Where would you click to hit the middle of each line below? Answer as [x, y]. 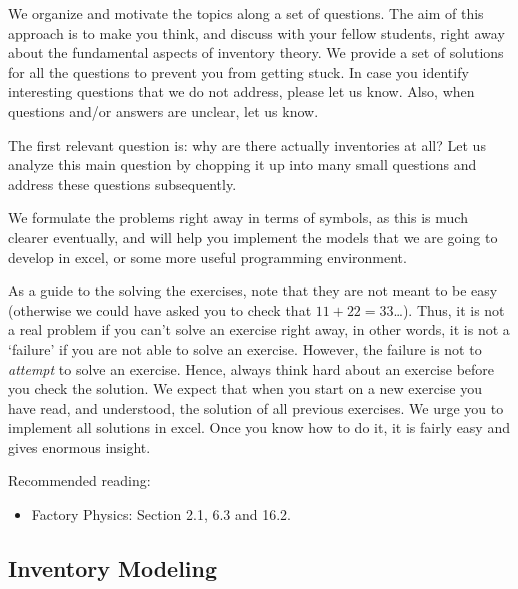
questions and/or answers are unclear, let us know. [163, 110]
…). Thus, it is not [449, 309]
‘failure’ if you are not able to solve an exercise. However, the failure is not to [245, 348]
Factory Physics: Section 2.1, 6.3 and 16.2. [161, 514]
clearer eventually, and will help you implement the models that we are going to [253, 236]
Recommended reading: [79, 480]
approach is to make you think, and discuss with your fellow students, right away [256, 32]
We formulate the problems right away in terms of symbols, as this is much [238, 217]
